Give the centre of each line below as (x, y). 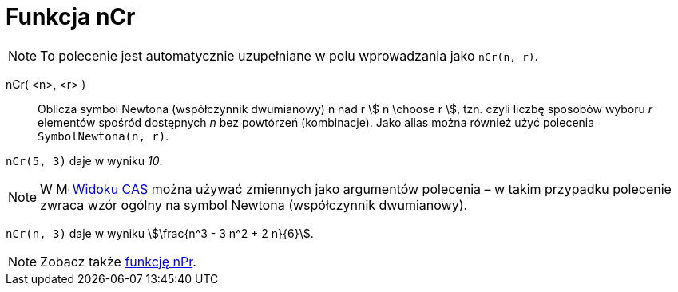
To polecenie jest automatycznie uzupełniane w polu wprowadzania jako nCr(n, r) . (289, 55)
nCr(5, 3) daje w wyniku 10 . (84, 160)
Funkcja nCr (71, 17)
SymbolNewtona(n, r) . (103, 136)
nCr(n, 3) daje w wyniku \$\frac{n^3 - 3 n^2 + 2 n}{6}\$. (160, 233)
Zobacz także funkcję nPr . (118, 261)
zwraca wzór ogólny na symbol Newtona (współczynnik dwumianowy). (254, 205)
